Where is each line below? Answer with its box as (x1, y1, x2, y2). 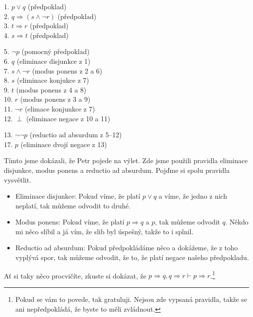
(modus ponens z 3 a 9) (20, 94, 90, 104)
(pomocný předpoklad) (21, 46, 90, 56)
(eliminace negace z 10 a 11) (26, 113, 110, 123)
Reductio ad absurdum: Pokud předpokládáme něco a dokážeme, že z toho (15, 242, 238, 253)
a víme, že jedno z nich (159, 191, 227, 201)
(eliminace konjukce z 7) (17, 75, 89, 85)
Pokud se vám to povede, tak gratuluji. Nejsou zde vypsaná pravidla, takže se (15, 294, 247, 304)
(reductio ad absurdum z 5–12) (29, 130, 122, 140)
